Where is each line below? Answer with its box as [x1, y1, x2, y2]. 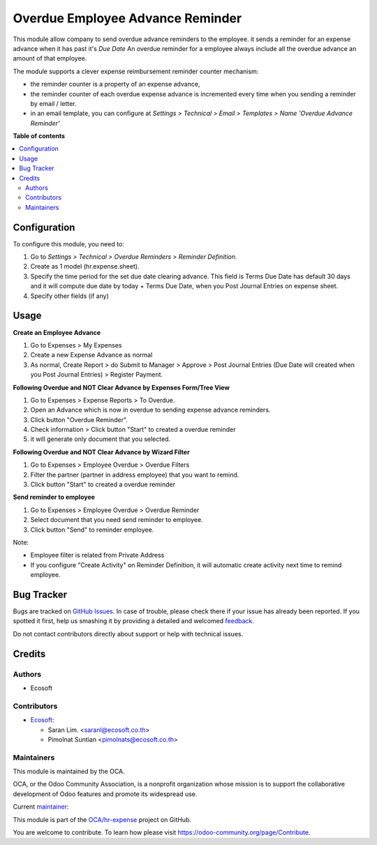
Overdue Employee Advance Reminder [13, 10, 242, 26]
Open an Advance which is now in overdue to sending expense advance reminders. [30, 405, 271, 414]
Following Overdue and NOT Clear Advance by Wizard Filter [13, 447, 190, 456]
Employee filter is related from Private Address [30, 551, 165, 560]
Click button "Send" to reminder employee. [30, 525, 154, 534]
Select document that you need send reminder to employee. [30, 516, 203, 524]
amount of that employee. [13, 54, 87, 63]
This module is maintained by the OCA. [13, 768, 125, 776]
